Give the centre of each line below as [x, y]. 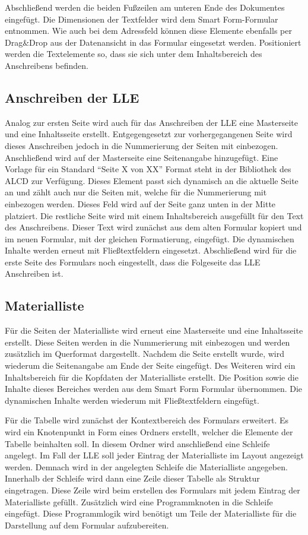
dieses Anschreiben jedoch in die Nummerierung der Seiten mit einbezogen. [142, 145]
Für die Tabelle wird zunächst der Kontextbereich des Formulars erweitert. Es [147, 420]
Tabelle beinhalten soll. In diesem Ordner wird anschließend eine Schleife [137, 443]
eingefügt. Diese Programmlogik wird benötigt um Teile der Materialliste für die [151, 513]
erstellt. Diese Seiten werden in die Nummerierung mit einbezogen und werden [147, 342]
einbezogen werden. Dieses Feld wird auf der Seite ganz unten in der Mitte [140, 203]
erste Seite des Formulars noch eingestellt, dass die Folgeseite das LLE [133, 262]
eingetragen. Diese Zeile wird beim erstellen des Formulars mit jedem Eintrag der [153, 490]
